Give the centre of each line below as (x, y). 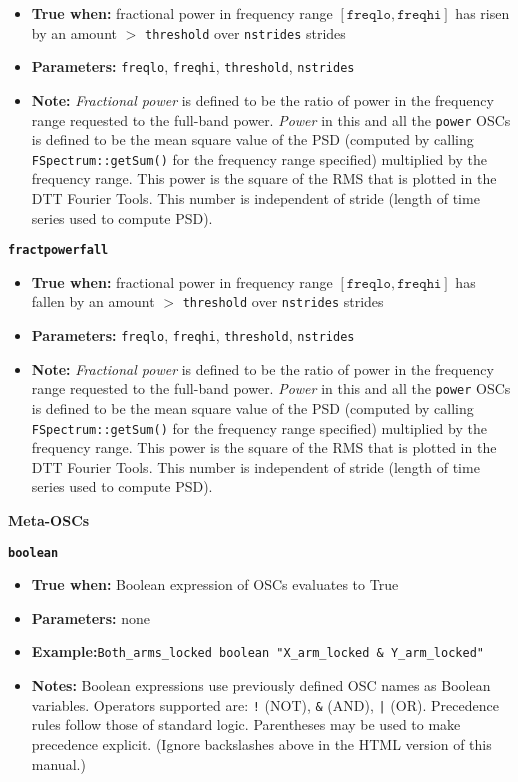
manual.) (58, 763)
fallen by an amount (93, 301)
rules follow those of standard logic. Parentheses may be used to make (246, 724)
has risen (482, 13)
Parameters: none (90, 617)
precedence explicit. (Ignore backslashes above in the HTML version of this (261, 743)
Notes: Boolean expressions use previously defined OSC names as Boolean (261, 685)
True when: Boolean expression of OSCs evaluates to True (215, 584)
